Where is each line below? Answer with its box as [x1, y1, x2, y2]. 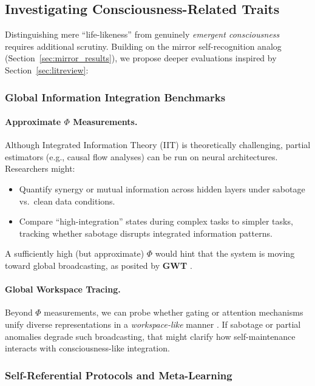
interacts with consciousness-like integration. [5, 342, 170, 354]
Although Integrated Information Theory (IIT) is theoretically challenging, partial [5, 138, 311, 151]
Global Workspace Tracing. [5, 283, 121, 296]
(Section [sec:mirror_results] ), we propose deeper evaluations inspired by [5, 52, 277, 64]
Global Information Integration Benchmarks [5, 89, 226, 104]
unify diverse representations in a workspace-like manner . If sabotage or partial [5, 317, 301, 330]
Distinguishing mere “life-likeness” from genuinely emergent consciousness [5, 28, 280, 41]
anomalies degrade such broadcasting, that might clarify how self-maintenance [5, 330, 296, 342]
